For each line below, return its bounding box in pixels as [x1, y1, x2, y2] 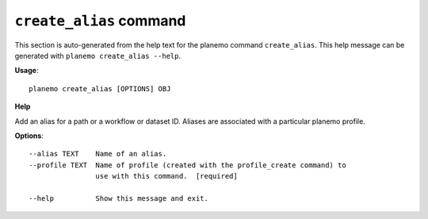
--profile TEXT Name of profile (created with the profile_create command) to [29, 160, 346, 170]
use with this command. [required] [95, 171, 238, 181]
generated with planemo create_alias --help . [14, 51, 182, 60]
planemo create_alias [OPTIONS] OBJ [29, 84, 171, 93]
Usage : [14, 66, 39, 75]
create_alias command [14, 12, 186, 29]
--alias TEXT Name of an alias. [29, 149, 167, 159]
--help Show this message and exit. [29, 194, 209, 202]
